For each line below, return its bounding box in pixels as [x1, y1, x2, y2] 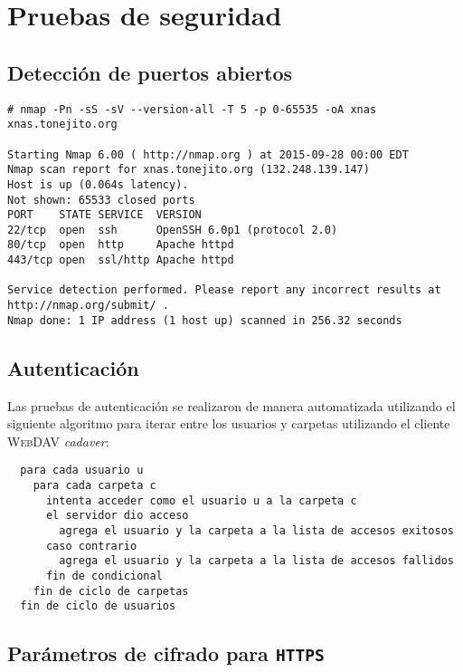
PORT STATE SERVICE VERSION [7, 208, 202, 222]
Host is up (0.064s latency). [7, 178, 189, 191]
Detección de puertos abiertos [7, 58, 293, 86]
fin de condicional [45, 570, 163, 582]
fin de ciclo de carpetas [33, 584, 189, 598]
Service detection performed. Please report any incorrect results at [7, 283, 441, 297]
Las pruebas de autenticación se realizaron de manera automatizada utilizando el [7, 396, 456, 415]
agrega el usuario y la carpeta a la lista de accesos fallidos [59, 554, 454, 568]
